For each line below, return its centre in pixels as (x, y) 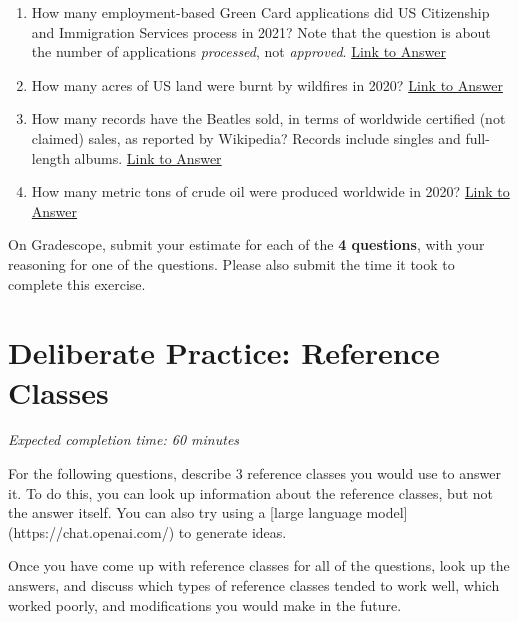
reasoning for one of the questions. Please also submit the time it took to (231, 263)
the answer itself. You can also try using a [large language (185, 512)
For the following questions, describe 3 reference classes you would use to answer (254, 473)
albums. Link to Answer (148, 157)
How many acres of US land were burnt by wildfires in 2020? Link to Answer (267, 84)
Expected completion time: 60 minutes (124, 439)
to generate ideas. (232, 531)
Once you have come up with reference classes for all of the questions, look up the (259, 565)
